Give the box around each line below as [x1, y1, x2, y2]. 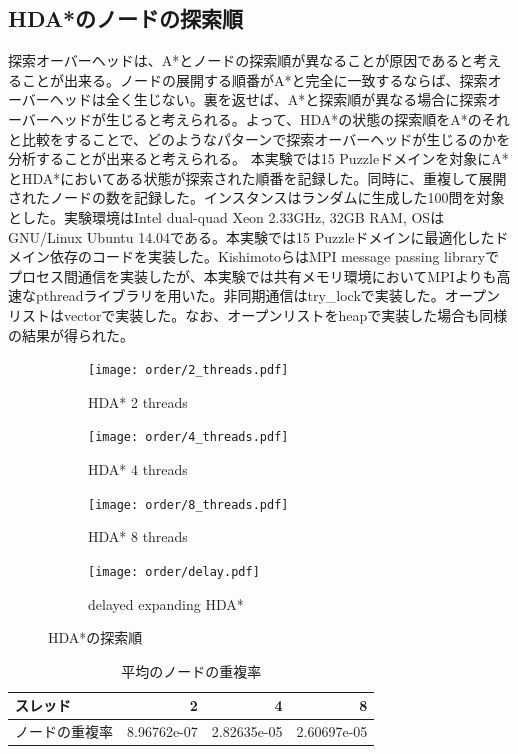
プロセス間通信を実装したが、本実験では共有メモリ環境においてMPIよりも [8, 265, 497, 286]
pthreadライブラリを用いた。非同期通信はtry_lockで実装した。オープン [35, 285, 500, 306]
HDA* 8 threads [88, 526, 188, 547]
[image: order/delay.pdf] [88, 564, 260, 579]
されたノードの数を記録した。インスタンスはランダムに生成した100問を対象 [8, 187, 505, 208]
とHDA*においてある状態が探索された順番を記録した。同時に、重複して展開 [8, 167, 507, 188]
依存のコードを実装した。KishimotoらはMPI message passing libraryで [49, 246, 500, 267]
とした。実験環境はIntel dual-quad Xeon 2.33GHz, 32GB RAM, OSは [8, 206, 445, 227]
